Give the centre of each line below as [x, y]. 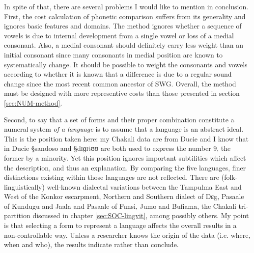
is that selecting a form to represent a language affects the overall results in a [120, 225]
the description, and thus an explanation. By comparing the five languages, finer [125, 167]
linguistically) [24, 186]
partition [17, 215]
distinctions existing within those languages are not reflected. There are [112, 177]
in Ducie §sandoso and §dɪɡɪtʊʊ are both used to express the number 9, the [117, 148]
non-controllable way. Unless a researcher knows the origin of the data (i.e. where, [127, 235]
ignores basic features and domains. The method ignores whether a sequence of [123, 26]
